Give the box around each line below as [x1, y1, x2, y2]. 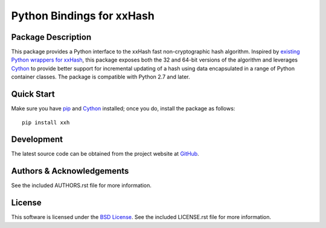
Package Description [11, 32, 92, 42]
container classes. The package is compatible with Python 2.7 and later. [11, 73, 190, 81]
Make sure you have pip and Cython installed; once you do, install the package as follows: [11, 105, 235, 112]
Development [11, 135, 63, 145]
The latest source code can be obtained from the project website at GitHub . [11, 150, 199, 157]
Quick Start [11, 89, 55, 100]
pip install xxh [22, 119, 70, 126]
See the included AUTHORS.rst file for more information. [11, 182, 152, 189]
